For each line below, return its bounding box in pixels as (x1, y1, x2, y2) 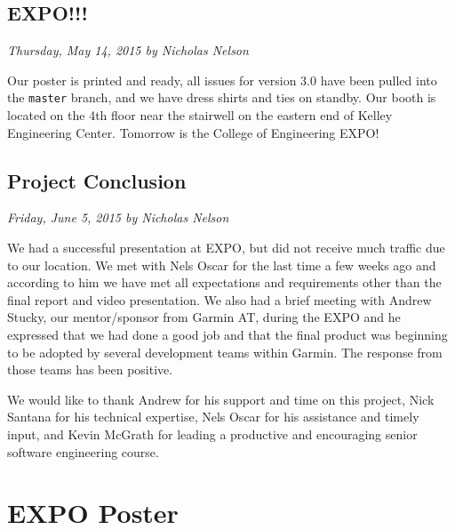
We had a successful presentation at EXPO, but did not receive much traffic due (7, 238, 445, 257)
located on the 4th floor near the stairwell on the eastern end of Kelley (7, 106, 393, 124)
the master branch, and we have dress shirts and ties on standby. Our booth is (7, 88, 436, 107)
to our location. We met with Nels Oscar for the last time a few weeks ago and (7, 255, 436, 274)
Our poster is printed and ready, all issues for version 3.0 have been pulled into (7, 70, 437, 89)
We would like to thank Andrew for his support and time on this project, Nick (7, 389, 435, 408)
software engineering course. (7, 442, 159, 461)
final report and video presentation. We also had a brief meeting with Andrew (7, 290, 432, 309)
